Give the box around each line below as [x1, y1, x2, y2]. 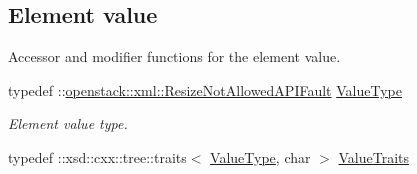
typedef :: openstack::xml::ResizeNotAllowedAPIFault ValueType [8, 79, 402, 100]
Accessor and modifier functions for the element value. [8, 46, 341, 67]
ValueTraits [338, 146, 409, 167]
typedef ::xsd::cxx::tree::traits [8, 146, 187, 167]
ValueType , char [210, 146, 311, 167]
